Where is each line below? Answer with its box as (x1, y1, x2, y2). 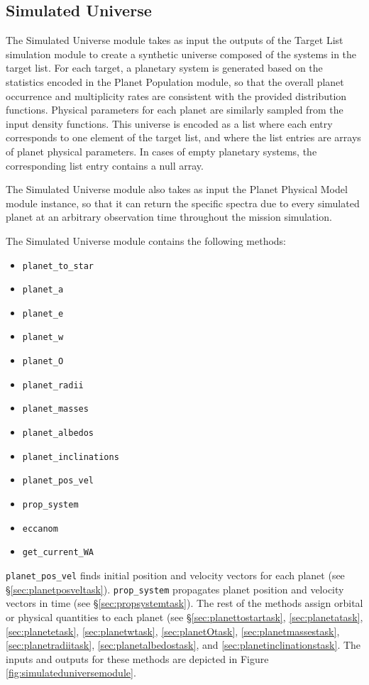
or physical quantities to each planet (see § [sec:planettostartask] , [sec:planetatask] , (6, 609, 363, 624)
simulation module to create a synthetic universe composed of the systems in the (6, 46, 357, 61)
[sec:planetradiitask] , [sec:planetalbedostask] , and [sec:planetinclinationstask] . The (6, 637, 361, 652)
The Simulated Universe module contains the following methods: (6, 233, 286, 248)
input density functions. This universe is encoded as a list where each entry (6, 116, 333, 131)
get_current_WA (22, 547, 94, 558)
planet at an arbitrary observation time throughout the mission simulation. (6, 209, 332, 224)
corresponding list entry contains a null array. (6, 158, 204, 172)
